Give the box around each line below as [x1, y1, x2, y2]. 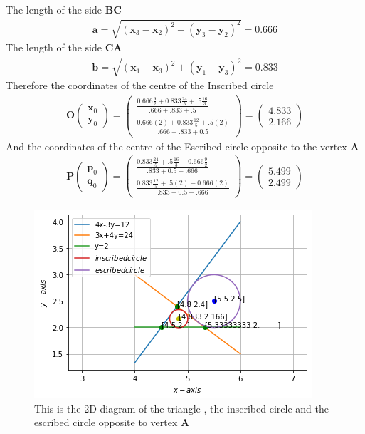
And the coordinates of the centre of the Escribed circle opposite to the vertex [6, 138, 347, 153]
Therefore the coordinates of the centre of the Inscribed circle [6, 78, 274, 93]
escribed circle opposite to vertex [34, 415, 178, 430]
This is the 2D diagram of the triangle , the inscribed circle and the [34, 401, 329, 415]
